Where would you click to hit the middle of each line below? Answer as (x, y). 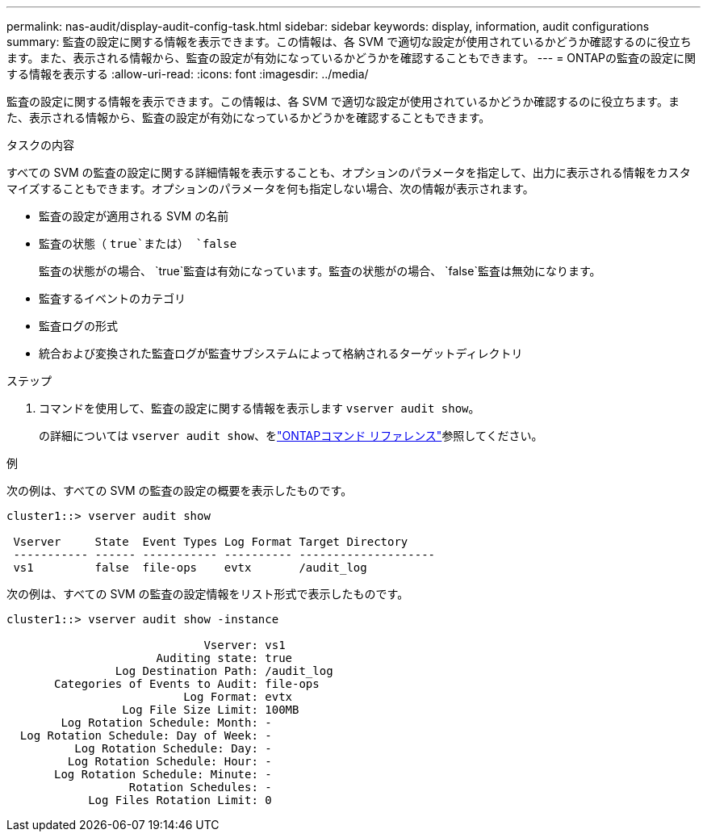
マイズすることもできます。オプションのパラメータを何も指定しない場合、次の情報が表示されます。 (270, 189)
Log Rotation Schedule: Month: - (166, 723)
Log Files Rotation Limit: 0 (180, 800)
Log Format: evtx (238, 697)
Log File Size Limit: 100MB (211, 710)
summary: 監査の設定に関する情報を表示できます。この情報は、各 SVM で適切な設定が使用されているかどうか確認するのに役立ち (349, 42)
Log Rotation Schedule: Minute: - (163, 774)
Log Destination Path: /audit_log (224, 671)
